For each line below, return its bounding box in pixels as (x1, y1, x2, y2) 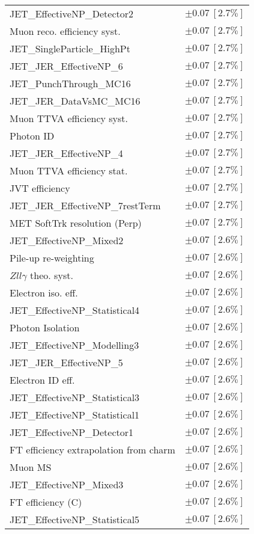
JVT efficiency (10, 181, 70, 195)
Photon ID (10, 129, 55, 143)
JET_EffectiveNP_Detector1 (10, 425, 134, 439)
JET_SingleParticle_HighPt (10, 41, 130, 55)
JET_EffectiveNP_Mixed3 (10, 477, 124, 491)
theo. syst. (30, 268, 73, 282)
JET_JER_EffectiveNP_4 (10, 146, 123, 160)
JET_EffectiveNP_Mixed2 (10, 233, 124, 247)
